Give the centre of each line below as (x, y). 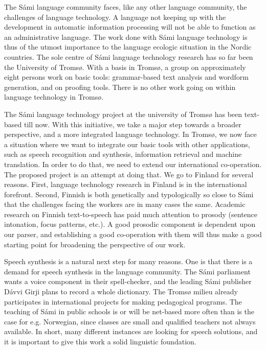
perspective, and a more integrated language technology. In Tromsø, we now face (130, 134)
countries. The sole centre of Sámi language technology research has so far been (129, 56)
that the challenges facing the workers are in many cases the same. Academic (125, 204)
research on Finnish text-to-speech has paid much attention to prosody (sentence (131, 214)
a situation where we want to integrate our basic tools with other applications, (127, 144)
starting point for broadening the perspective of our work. (95, 244)
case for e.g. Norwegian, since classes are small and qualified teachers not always (130, 321)
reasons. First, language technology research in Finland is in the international (126, 184)
